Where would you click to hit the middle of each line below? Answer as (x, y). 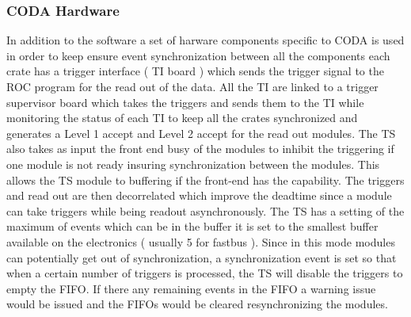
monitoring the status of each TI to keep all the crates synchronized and (182, 118)
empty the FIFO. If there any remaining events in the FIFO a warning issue (191, 288)
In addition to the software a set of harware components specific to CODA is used (205, 40)
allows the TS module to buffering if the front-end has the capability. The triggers (205, 180)
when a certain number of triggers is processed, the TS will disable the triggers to (205, 273)
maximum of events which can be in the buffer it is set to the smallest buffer (192, 226)
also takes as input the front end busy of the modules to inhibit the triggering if (200, 149)
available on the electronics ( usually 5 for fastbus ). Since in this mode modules (201, 241)
